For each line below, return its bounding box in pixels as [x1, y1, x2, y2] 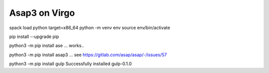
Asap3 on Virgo [9, 7, 75, 18]
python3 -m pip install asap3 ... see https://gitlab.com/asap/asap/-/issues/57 [9, 52, 167, 58]
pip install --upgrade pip [9, 34, 59, 39]
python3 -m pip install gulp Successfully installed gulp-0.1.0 [9, 61, 132, 67]
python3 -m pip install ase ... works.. [9, 42, 84, 49]
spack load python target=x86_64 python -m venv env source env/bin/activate [9, 25, 170, 31]
